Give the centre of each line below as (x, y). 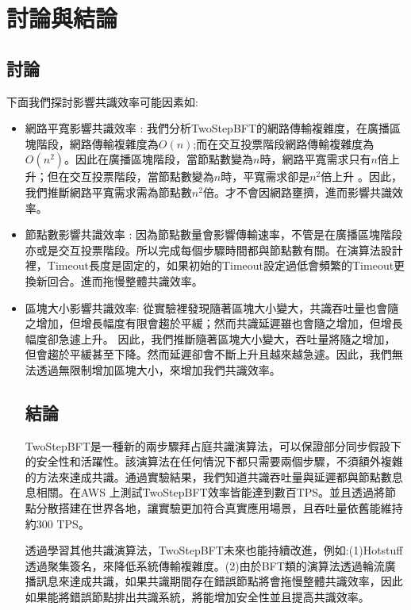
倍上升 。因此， (361, 176)
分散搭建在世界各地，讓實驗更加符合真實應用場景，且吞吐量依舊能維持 (219, 508)
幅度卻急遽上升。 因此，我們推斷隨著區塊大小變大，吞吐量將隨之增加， (210, 338)
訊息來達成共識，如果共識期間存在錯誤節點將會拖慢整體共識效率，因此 (219, 581)
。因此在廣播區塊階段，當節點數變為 (159, 159)
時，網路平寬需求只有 (315, 159)
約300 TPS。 (57, 523)
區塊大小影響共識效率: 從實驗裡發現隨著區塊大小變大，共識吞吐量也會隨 (212, 307)
